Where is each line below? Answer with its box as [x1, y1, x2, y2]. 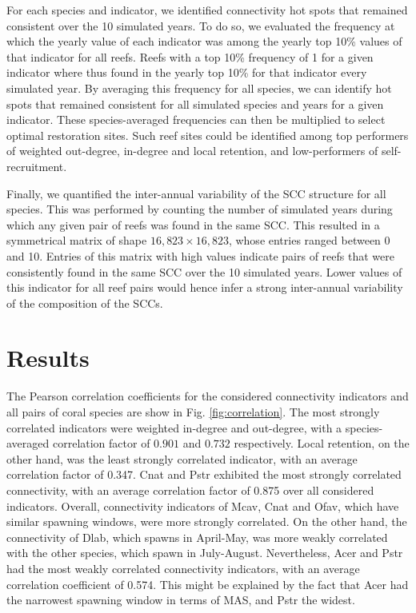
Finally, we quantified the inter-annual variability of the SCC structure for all [6, 185, 386, 201]
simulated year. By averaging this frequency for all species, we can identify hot [6, 79, 392, 96]
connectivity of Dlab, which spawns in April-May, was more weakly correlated [6, 528, 388, 545]
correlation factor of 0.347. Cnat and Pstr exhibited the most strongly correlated [6, 466, 402, 483]
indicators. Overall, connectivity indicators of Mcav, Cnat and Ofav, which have [6, 497, 399, 514]
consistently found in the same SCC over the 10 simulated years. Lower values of [6, 263, 402, 280]
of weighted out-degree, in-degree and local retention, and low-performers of [6, 142, 378, 159]
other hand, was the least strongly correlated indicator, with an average [6, 450, 358, 467]
